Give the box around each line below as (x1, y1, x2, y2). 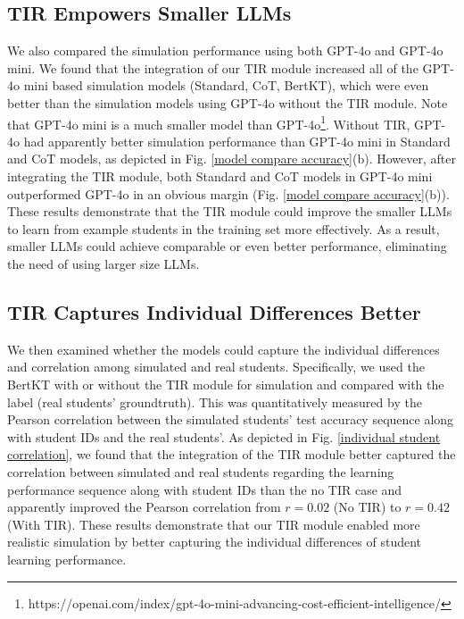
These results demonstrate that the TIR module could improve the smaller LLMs (7, 202, 452, 221)
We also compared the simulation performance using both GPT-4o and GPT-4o (7, 41, 443, 60)
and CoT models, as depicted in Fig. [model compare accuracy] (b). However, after (7, 149, 456, 168)
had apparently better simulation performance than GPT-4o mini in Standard (23, 131, 451, 150)
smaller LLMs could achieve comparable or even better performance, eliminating (7, 237, 447, 255)
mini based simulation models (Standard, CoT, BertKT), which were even (23, 76, 429, 95)
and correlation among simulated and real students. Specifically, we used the (7, 357, 425, 376)
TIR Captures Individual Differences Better (7, 297, 421, 325)
